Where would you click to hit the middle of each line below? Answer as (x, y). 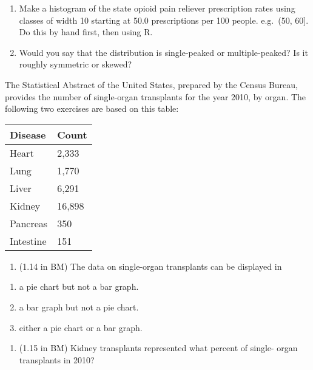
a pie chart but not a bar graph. (79, 286)
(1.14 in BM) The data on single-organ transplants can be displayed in (150, 266)
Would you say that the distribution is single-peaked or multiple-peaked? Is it (163, 52)
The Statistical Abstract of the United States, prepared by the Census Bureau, (151, 84)
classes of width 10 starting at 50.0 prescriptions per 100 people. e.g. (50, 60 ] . (164, 20)
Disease (28, 134)
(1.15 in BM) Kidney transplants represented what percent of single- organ (158, 348)
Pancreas (29, 223)
